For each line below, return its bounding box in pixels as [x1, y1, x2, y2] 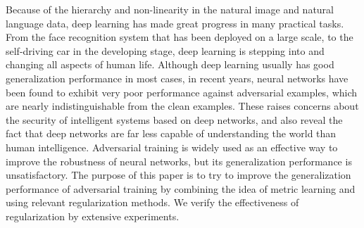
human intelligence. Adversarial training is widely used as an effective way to [6, 139, 338, 154]
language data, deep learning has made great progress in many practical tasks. [6, 15, 344, 30]
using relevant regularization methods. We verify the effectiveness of [6, 195, 299, 210]
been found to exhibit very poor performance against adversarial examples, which [6, 84, 358, 99]
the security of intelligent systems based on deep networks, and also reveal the [6, 112, 343, 127]
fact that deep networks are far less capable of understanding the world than [6, 126, 337, 141]
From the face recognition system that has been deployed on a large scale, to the [6, 30, 353, 44]
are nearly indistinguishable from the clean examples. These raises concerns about [6, 99, 359, 113]
